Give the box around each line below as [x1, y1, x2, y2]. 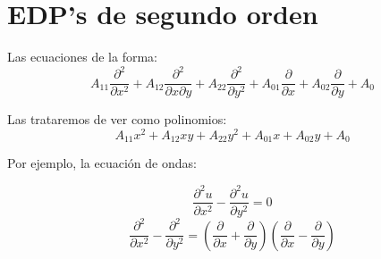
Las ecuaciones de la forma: [7, 47, 157, 66]
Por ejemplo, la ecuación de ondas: [7, 154, 197, 172]
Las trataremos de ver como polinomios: [7, 110, 227, 129]
